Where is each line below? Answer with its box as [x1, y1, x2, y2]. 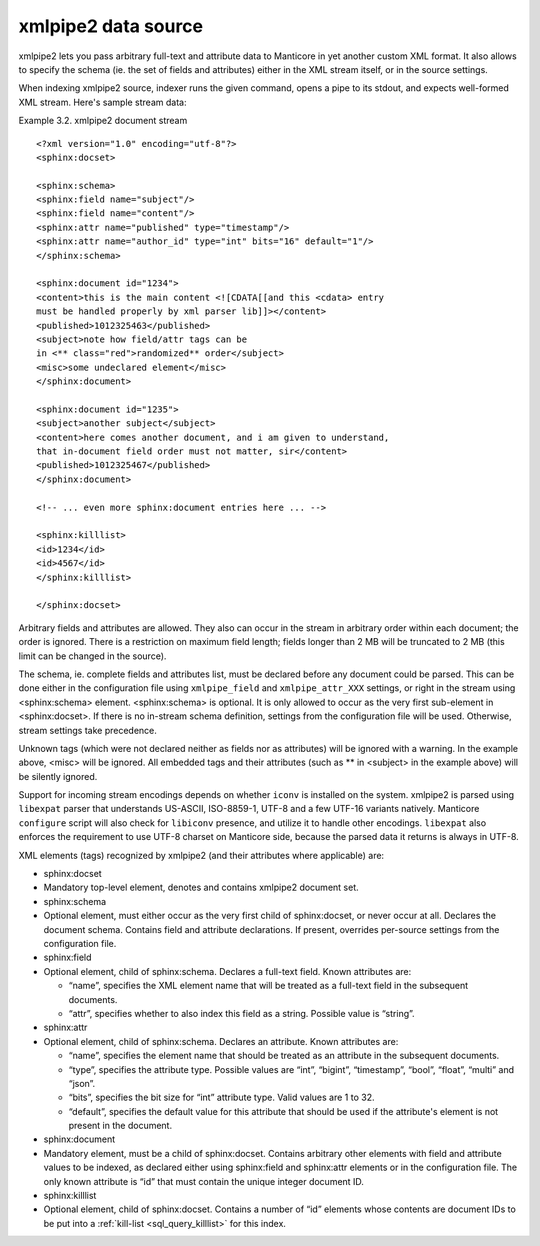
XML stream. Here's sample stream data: [18, 96, 187, 108]
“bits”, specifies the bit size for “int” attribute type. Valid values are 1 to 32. [68, 1091, 375, 1104]
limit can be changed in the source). [18, 650, 167, 662]
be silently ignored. [18, 770, 98, 782]
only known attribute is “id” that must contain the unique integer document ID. [43, 1175, 365, 1187]
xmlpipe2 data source [18, 15, 204, 37]
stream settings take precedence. [18, 724, 157, 736]
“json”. [68, 1077, 96, 1089]
